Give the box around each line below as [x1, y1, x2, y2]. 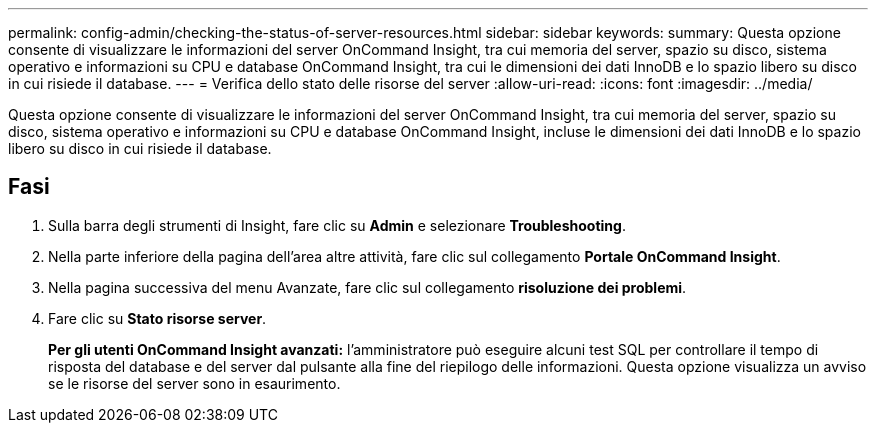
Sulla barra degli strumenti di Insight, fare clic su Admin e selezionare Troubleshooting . [48, 216, 626, 234]
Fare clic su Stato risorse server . [48, 309, 267, 327]
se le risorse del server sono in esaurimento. [48, 374, 341, 392]
